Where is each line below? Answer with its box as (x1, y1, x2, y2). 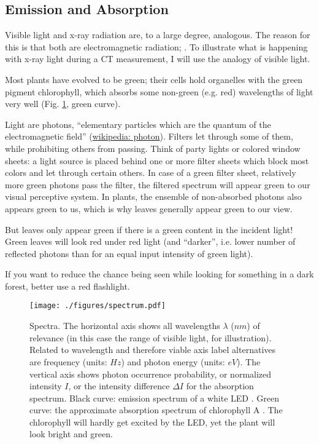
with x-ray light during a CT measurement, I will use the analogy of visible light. (5, 52, 310, 65)
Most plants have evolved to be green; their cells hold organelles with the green (5, 73, 302, 85)
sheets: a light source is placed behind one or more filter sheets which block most (5, 154, 309, 167)
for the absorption (186, 379, 254, 392)
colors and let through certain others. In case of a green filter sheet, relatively (5, 166, 296, 179)
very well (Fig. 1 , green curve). (5, 97, 121, 110)
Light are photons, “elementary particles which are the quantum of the (5, 117, 271, 130)
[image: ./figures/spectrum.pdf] (29, 301, 166, 311)
